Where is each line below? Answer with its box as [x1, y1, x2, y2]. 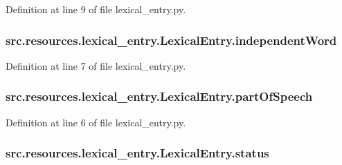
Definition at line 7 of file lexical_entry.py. [6, 58, 186, 72]
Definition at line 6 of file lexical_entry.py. [6, 115, 186, 129]
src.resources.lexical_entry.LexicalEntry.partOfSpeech [6, 88, 313, 105]
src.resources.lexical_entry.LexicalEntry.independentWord [6, 31, 337, 48]
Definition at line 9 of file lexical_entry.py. [6, 2, 186, 16]
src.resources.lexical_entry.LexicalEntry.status [6, 144, 269, 162]
